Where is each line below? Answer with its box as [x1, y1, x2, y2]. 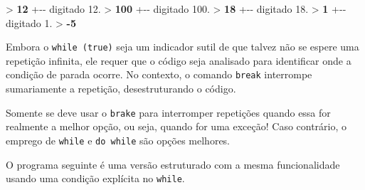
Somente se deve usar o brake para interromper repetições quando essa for [6, 105, 331, 120]
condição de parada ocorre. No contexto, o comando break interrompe [6, 67, 312, 82]
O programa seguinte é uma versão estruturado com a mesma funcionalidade [6, 157, 340, 171]
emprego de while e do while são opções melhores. [6, 132, 231, 147]
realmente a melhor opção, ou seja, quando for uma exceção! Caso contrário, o [6, 119, 347, 134]
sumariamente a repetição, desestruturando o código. [6, 81, 236, 96]
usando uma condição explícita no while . [6, 171, 185, 186]
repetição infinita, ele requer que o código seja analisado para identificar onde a [6, 53, 351, 68]
